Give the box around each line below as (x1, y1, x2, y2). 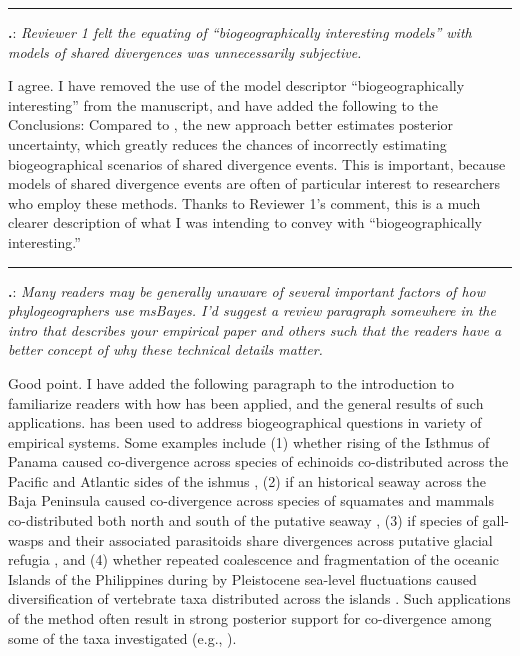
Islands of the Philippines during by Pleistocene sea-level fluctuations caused (8, 568, 477, 589)
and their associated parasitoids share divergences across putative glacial (48, 529, 493, 550)
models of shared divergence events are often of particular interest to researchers (8, 173, 500, 194)
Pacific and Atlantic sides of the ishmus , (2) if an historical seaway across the (8, 470, 487, 491)
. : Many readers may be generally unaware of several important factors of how (8, 280, 486, 301)
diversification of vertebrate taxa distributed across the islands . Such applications (8, 588, 511, 609)
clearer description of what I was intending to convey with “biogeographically (8, 212, 482, 233)
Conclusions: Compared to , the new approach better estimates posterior (8, 114, 454, 135)
